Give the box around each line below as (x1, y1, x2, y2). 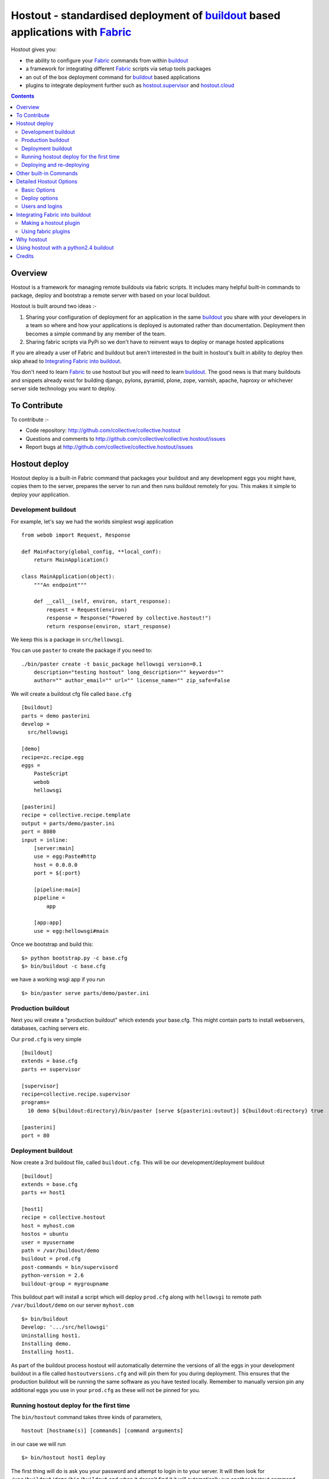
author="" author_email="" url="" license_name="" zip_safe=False (33, 677, 230, 684)
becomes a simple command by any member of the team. (25, 330, 167, 337)
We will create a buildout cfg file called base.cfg (11, 690, 132, 697)
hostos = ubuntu (21, 1231, 69, 1238)
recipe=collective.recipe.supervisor (21, 1091, 131, 1097)
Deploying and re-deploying (21, 162, 90, 169)
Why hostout (16, 235, 47, 243)
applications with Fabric (11, 25, 132, 38)
